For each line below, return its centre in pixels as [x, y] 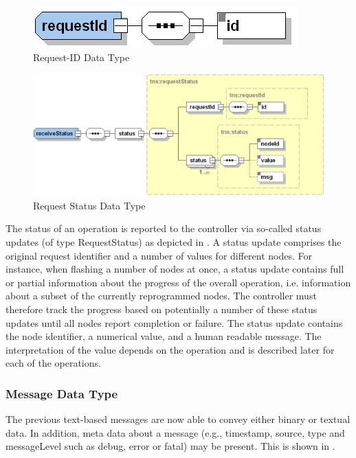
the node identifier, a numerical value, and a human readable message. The [164, 336]
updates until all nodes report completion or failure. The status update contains [174, 322]
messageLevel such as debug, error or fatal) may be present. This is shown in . [170, 446]
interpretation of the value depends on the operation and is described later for [170, 349]
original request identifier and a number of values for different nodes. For [159, 255]
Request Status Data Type [89, 205]
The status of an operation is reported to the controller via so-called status [164, 228]
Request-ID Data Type [81, 57]
